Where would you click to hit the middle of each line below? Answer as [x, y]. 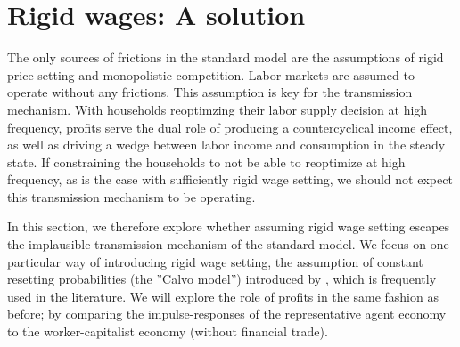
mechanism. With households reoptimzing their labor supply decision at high [218, 109]
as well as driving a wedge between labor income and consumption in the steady [226, 145]
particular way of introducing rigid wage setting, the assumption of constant [215, 261]
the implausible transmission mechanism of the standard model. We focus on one [228, 244]
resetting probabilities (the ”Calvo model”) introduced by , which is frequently [222, 279]
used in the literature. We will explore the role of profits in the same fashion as [223, 296]
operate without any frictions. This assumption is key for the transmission [210, 92]
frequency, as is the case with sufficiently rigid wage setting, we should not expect [230, 179]
